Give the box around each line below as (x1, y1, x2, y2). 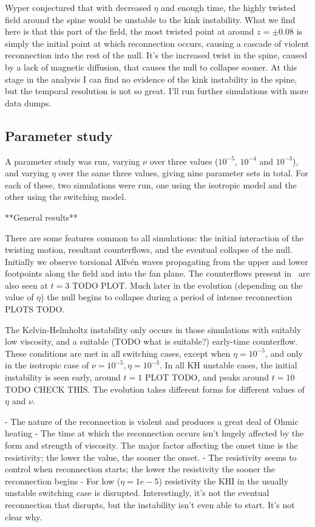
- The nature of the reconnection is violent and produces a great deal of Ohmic (5, 415, 299, 427)
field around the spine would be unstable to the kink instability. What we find (5, 13, 296, 26)
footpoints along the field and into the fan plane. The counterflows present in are (5, 267, 310, 280)
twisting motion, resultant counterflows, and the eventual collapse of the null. (5, 243, 293, 256)
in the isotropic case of (5, 359, 89, 371)
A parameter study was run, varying (5, 154, 140, 167)
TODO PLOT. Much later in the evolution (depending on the (72, 278, 303, 291)
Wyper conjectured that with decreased (5, 1, 151, 13)
